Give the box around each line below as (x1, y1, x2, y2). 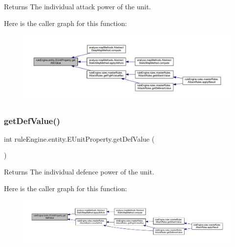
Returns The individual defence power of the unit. (4, 167, 154, 176)
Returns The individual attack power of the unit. (4, 1, 151, 11)
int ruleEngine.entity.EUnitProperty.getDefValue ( (4, 133, 155, 144)
